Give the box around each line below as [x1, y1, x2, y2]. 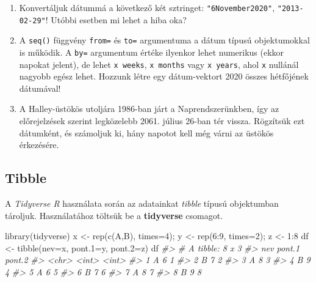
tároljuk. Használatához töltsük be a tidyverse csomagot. [5, 209, 223, 221]
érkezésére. [19, 138, 59, 151]
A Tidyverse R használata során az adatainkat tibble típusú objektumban [5, 197, 279, 210]
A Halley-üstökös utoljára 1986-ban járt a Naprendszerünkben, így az [19, 102, 279, 115]
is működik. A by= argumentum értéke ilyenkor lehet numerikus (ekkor [19, 45, 284, 58]
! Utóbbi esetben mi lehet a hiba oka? [45, 13, 187, 26]
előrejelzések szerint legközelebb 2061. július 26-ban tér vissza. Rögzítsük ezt [19, 114, 305, 127]
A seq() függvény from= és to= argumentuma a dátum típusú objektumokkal [19, 34, 310, 46]
